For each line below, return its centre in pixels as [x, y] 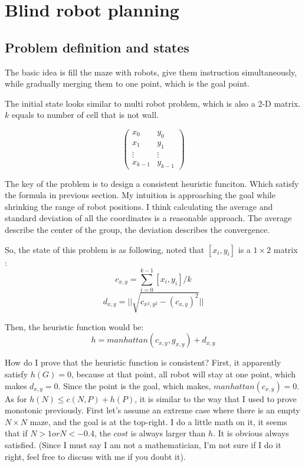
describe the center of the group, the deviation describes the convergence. [137, 229]
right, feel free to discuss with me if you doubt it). [95, 456]
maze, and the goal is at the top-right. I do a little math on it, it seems [158, 421]
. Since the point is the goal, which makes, [135, 385]
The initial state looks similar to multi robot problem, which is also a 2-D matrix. [153, 103]
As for [16, 398]
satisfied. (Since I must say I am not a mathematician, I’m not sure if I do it [143, 444]
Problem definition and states [97, 47]
